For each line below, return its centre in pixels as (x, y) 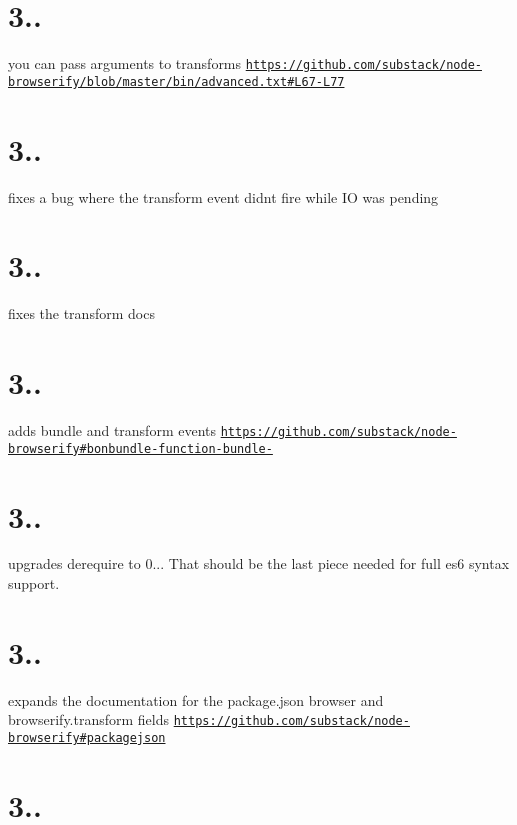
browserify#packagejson (87, 738)
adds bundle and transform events (112, 430)
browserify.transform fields (89, 719)
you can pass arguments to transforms (125, 63)
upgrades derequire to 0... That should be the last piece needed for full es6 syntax (259, 563)
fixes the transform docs (81, 313)
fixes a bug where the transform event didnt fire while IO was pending (223, 196)
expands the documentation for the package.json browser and (196, 699)
